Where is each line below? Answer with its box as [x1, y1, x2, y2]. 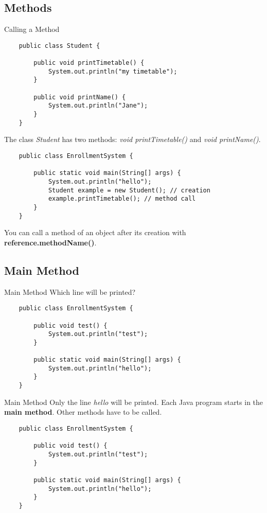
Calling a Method [4, 24, 60, 34]
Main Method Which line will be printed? [4, 286, 136, 297]
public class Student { [19, 42, 100, 49]
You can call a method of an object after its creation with [4, 227, 186, 238]
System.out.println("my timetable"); [48, 67, 177, 75]
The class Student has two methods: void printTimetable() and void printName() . [4, 134, 261, 145]
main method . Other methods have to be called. [4, 406, 162, 417]
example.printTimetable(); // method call [48, 195, 196, 203]
